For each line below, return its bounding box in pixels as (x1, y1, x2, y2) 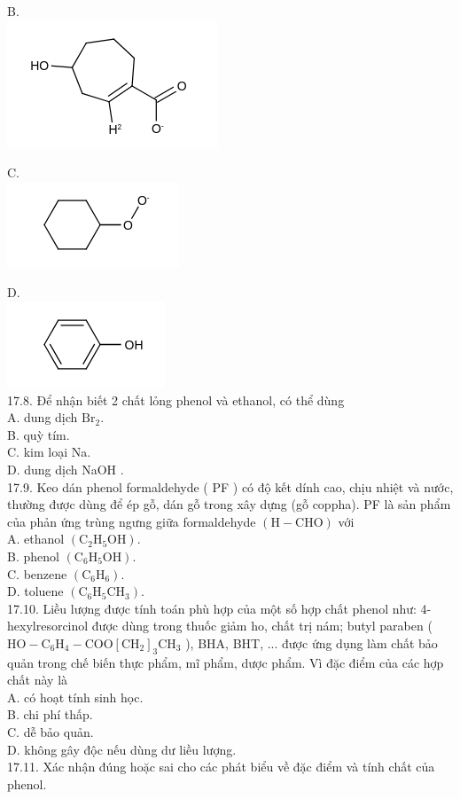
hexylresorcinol (7, 616, 89, 635)
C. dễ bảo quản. (7, 723, 94, 741)
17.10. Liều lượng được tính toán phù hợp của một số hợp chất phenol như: (7, 599, 417, 617)
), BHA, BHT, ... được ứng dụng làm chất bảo (185, 633, 438, 652)
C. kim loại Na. (7, 443, 91, 461)
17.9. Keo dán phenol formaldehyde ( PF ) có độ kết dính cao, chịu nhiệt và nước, (7, 477, 454, 496)
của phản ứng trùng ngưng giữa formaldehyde (7, 512, 256, 530)
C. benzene (7, 564, 67, 583)
